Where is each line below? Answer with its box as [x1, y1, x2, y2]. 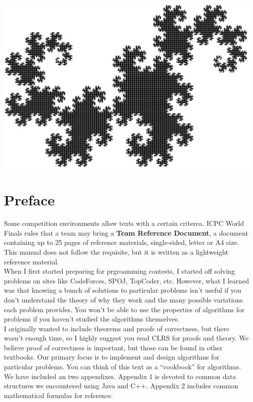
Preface [4, 190, 55, 210]
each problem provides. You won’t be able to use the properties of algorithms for [4, 304, 245, 314]
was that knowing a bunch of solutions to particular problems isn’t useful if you [4, 285, 241, 295]
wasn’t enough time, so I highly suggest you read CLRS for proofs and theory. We [4, 333, 249, 343]
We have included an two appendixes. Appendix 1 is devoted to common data [4, 371, 236, 381]
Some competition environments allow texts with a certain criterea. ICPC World [4, 218, 244, 228]
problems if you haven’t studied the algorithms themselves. [4, 314, 180, 324]
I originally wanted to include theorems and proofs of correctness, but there [4, 323, 229, 333]
